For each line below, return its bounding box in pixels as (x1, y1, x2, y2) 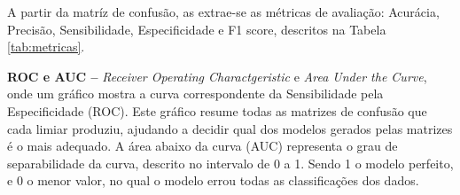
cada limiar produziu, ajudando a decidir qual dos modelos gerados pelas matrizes (7, 119, 453, 137)
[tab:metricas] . (7, 37, 85, 56)
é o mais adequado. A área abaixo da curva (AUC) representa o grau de (7, 136, 398, 155)
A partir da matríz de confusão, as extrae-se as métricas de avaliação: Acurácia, (7, 3, 440, 20)
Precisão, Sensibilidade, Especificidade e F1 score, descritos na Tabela (7, 19, 386, 38)
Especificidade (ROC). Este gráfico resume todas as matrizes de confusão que (7, 101, 427, 120)
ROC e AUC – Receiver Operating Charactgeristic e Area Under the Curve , (7, 66, 427, 85)
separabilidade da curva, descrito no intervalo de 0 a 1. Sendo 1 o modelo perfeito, (7, 153, 454, 172)
